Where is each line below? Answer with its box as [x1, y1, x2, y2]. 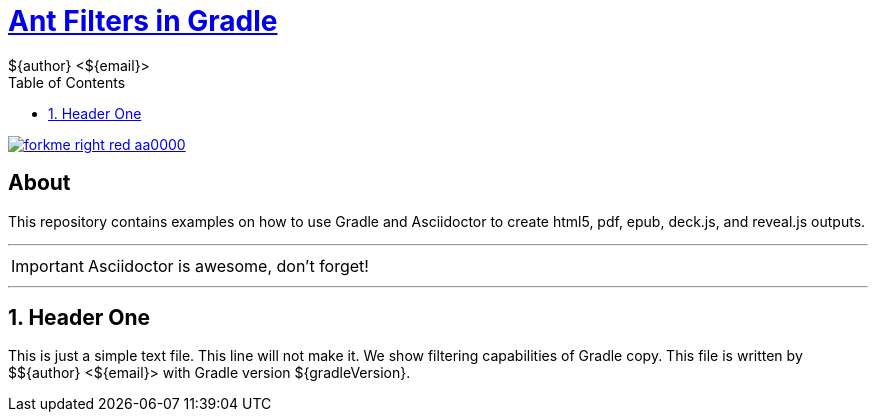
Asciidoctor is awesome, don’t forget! [87, 255, 369, 276]
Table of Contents [8, 73, 126, 91]
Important [11, 255, 84, 276]
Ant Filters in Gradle [8, 4, 278, 38]
